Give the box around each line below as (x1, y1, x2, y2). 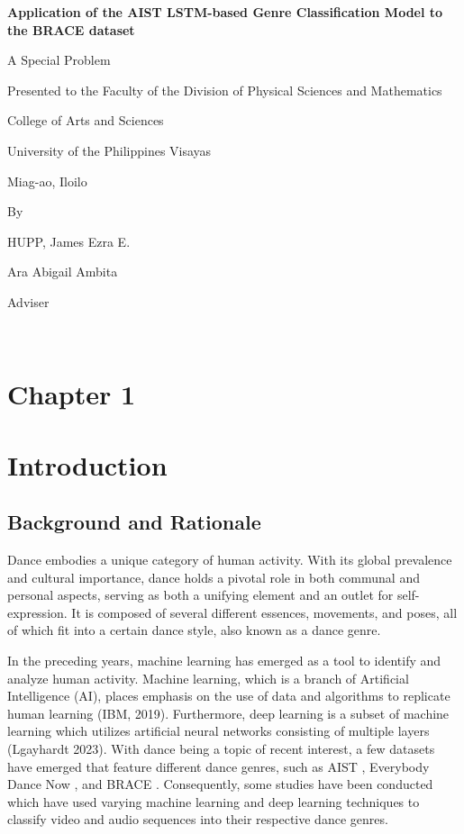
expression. (7, 603, 68, 621)
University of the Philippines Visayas (7, 141, 212, 159)
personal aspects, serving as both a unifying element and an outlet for (7, 585, 394, 604)
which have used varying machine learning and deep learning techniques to (7, 792, 420, 811)
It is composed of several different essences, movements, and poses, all (71, 603, 458, 621)
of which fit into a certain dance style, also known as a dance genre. (7, 621, 381, 639)
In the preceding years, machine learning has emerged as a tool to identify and (7, 651, 441, 670)
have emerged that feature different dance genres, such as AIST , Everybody (7, 757, 430, 775)
